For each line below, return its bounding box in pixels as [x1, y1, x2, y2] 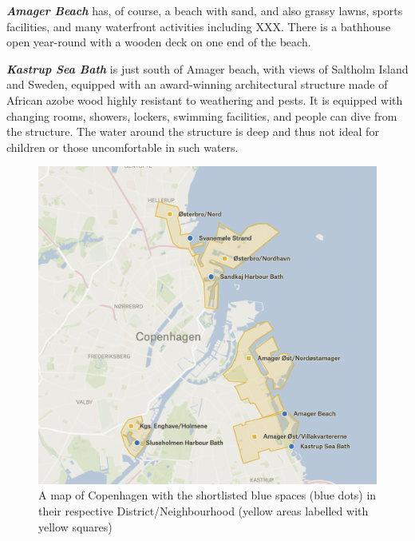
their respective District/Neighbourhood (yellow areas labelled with [38, 503, 369, 519]
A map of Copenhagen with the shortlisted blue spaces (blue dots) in [38, 487, 377, 503]
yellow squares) [38, 518, 113, 535]
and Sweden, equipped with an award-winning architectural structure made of [6, 76, 388, 93]
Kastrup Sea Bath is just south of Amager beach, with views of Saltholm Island [6, 60, 409, 77]
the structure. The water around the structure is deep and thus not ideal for [6, 123, 379, 140]
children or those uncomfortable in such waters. [6, 138, 239, 155]
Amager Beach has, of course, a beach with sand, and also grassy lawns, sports [6, 2, 403, 18]
